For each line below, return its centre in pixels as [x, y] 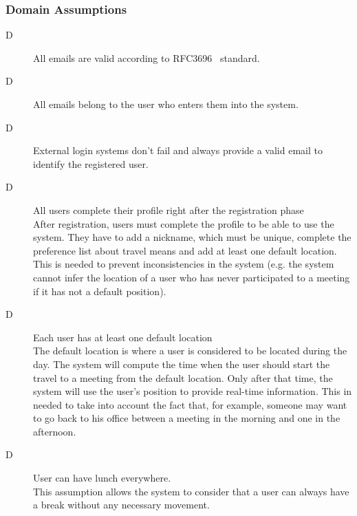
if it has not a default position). [100, 291]
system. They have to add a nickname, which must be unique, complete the [192, 237]
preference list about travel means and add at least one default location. [185, 250]
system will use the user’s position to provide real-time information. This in [193, 391]
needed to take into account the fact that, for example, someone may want [190, 404]
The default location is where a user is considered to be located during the [190, 351]
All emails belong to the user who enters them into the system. [166, 104]
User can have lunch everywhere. [102, 478]
